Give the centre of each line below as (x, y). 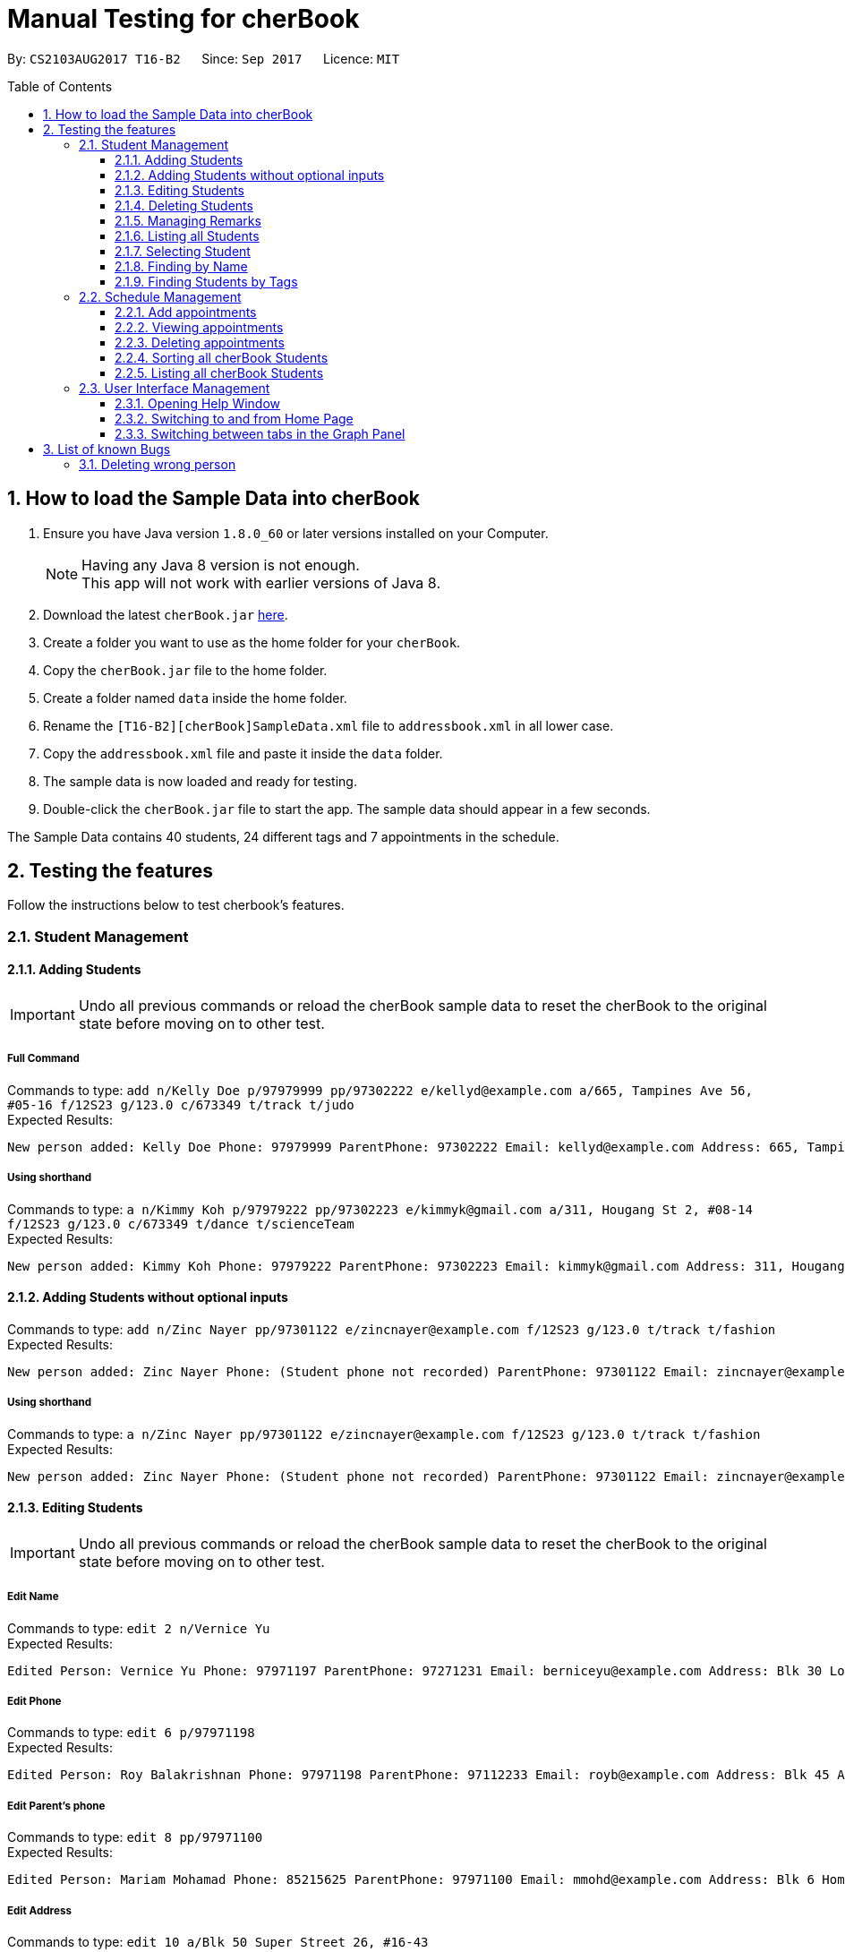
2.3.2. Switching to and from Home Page (234, 418)
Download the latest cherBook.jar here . (166, 614)
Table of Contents (60, 86)
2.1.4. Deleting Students (184, 205)
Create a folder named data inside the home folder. (195, 698)
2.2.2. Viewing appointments (199, 327)
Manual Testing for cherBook (184, 19)
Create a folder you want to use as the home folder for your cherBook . (252, 642)
